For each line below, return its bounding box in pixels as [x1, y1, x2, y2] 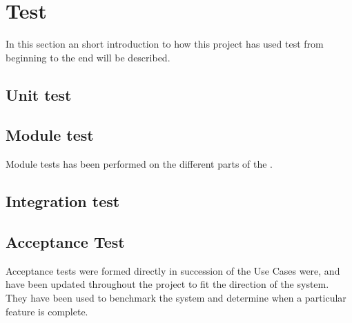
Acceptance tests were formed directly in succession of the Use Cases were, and [6, 263, 340, 277]
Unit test [6, 84, 72, 105]
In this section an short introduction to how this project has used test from [6, 37, 324, 51]
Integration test [6, 190, 120, 212]
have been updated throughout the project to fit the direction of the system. [6, 277, 329, 291]
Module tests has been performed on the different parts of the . [6, 157, 273, 171]
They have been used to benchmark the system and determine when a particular [6, 291, 346, 305]
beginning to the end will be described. [6, 50, 170, 64]
